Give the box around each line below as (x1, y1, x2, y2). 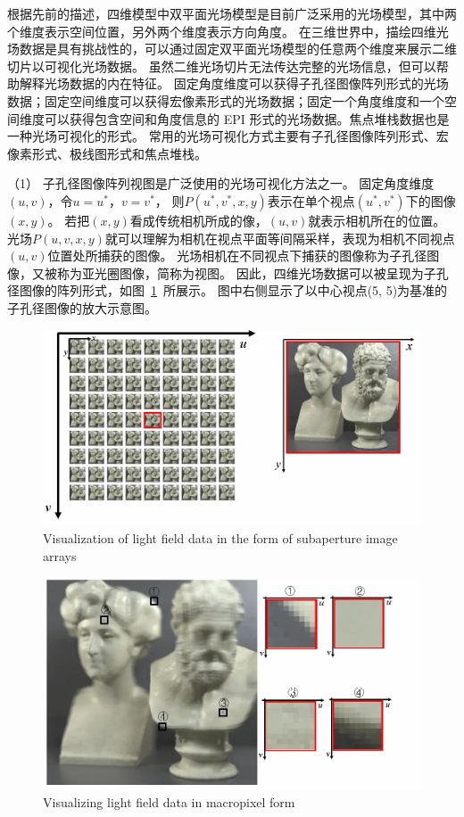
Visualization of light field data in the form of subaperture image (43, 529, 398, 548)
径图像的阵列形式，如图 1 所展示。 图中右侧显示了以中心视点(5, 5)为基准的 (7, 281, 448, 300)
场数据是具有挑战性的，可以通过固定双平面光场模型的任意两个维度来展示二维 (7, 39, 457, 58)
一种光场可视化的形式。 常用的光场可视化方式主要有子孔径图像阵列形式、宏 (7, 127, 449, 145)
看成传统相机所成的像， (129, 210, 268, 229)
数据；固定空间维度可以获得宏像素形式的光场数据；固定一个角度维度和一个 (7, 91, 444, 110)
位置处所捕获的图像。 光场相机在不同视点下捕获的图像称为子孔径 (47, 246, 427, 265)
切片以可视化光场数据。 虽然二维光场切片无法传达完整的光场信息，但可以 (7, 56, 436, 75)
